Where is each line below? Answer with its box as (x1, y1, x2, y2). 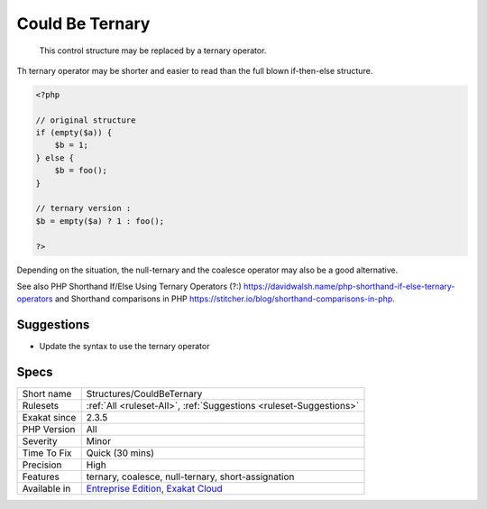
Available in (22, 483, 71, 495)
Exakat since (22, 412, 77, 424)
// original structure (35, 115, 136, 125)
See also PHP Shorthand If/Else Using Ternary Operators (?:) (16, 281, 243, 292)
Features (22, 470, 60, 483)
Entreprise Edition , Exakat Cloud (86, 483, 223, 495)
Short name (22, 388, 72, 401)
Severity (22, 435, 58, 448)
